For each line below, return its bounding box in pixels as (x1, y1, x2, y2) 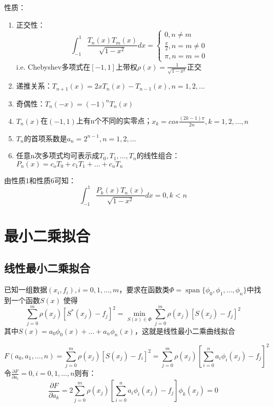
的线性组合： (136, 150, 180, 161)
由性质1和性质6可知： (4, 175, 76, 185)
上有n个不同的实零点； (76, 115, 152, 126)
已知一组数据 (4, 284, 47, 295)
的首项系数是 (24, 133, 67, 143)
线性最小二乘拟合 (4, 260, 90, 276)
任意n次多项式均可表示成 (16, 150, 99, 161)
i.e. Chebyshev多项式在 (16, 61, 91, 72)
